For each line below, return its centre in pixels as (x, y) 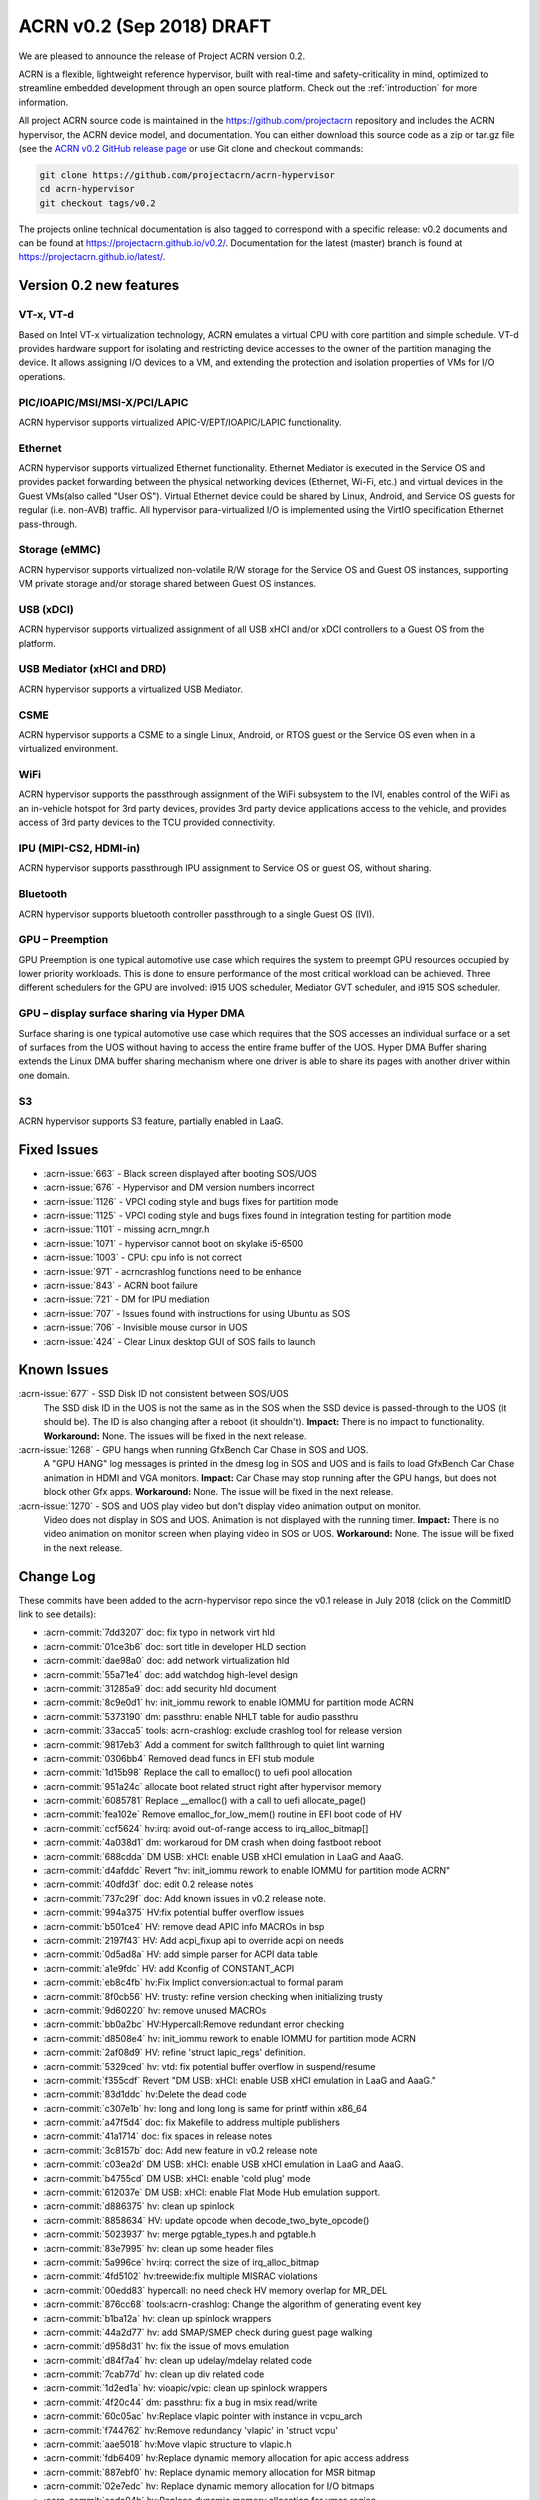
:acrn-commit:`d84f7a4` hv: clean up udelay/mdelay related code (177, 2360)
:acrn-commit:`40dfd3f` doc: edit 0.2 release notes (148, 1884)
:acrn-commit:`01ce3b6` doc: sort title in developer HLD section (175, 1646)
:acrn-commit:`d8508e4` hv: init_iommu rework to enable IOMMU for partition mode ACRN (230, 2038)
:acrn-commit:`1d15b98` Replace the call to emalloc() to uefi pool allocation (198, 1772)
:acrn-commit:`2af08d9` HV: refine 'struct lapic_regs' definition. (174, 2052)
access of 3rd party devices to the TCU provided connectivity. (147, 822)
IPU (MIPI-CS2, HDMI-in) (79, 848)
